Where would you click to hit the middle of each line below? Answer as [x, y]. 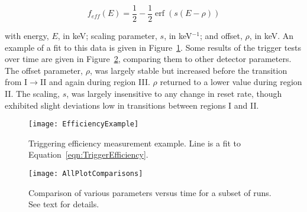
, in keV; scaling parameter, [107, 36]
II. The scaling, [33, 94]
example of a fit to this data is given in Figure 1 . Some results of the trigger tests [153, 47]
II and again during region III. [95, 82]
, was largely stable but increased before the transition [188, 70]
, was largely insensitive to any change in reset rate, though [174, 94]
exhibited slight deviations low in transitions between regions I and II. [132, 105]
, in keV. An [272, 36]
